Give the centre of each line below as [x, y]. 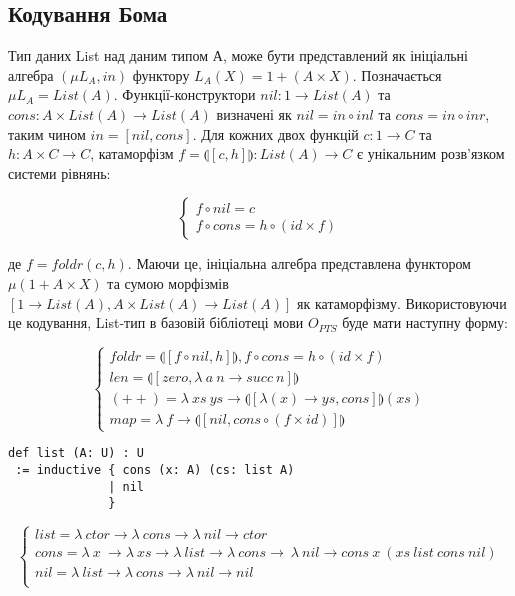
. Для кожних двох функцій [275, 133]
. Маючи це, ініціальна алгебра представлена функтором [299, 263]
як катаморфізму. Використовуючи [402, 302]
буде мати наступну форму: [425, 322]
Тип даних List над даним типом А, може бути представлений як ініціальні [238, 55]
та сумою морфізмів [168, 282]
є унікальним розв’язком [431, 153]
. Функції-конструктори [184, 94]
